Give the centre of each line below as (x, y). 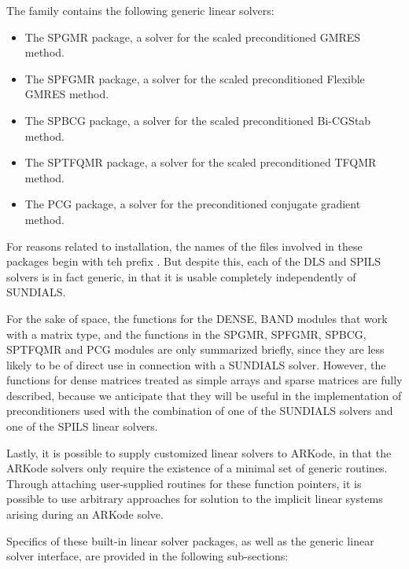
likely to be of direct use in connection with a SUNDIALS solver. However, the (196, 364)
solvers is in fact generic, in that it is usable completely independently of (181, 276)
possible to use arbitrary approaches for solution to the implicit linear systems (195, 499)
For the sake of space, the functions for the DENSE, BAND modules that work (197, 318)
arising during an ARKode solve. (85, 514)
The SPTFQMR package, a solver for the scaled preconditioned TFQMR (201, 162)
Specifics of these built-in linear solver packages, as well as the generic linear (190, 540)
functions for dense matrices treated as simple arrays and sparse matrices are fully (204, 380)
